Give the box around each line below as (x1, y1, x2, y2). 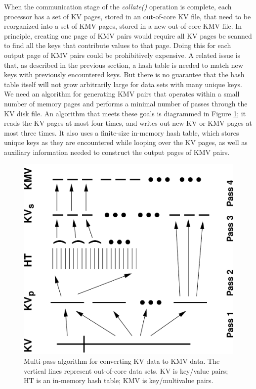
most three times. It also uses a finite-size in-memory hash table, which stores (4, 127, 239, 138)
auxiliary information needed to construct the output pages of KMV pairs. (4, 146, 230, 157)
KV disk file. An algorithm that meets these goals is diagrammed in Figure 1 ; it (4, 108, 246, 118)
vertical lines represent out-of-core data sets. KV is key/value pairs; (24, 365, 228, 376)
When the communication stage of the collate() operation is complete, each (4, 1, 232, 11)
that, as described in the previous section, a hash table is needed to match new (4, 59, 243, 70)
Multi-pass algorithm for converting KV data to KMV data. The (24, 356, 220, 366)
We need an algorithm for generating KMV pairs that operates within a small (4, 89, 240, 99)
